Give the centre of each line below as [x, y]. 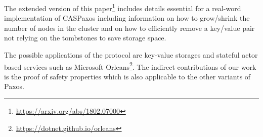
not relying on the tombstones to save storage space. [85, 38]
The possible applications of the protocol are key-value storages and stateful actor [131, 55]
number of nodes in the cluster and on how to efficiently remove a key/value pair [129, 28]
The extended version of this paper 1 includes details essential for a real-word [123, 7]
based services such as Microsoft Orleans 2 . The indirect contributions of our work [130, 66]
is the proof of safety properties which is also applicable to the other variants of [127, 76]
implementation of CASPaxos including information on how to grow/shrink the [127, 18]
